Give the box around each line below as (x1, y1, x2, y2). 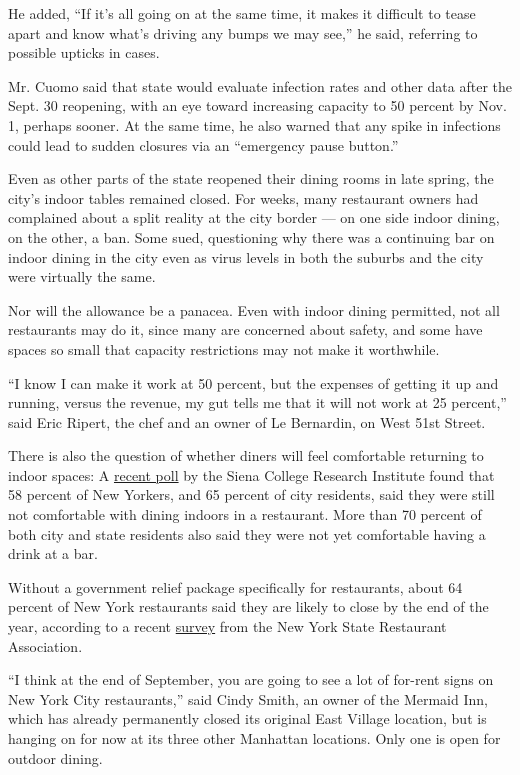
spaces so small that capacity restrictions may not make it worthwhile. (8, 338, 440, 359)
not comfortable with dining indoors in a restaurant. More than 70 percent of (8, 504, 482, 525)
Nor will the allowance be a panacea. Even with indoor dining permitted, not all (8, 299, 500, 320)
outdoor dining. (8, 747, 103, 768)
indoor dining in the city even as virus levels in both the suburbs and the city (8, 246, 484, 267)
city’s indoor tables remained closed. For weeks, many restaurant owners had (8, 187, 479, 208)
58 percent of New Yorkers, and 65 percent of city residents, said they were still (8, 484, 495, 505)
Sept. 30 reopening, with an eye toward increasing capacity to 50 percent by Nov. (8, 95, 507, 116)
